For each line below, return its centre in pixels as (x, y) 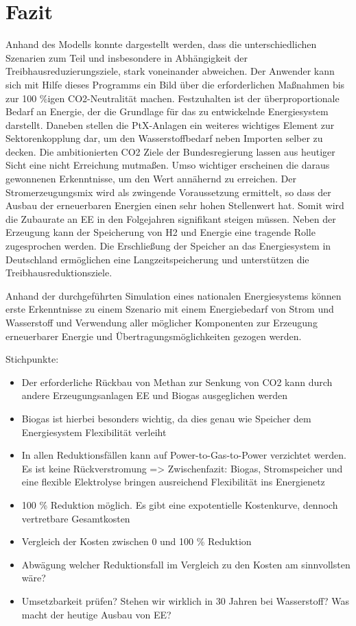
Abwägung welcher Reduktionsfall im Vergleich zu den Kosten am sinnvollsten (186, 564)
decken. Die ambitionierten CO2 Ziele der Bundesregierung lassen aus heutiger (170, 151)
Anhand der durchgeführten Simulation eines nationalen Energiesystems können (174, 295)
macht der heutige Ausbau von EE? (96, 614)
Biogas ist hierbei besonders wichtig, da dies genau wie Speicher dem (166, 418)
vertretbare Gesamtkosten (76, 518)
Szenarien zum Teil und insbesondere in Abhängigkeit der (127, 57)
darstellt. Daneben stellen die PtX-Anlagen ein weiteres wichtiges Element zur (170, 124)
